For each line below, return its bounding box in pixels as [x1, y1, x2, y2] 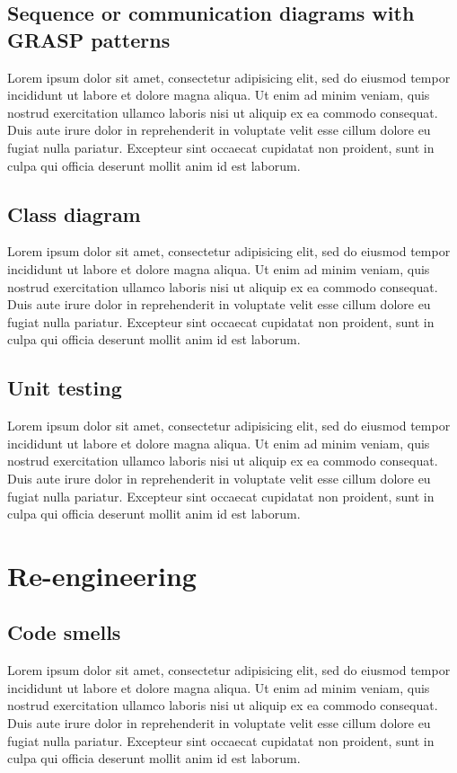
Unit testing [7, 374, 122, 402]
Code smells [7, 618, 121, 646]
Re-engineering [7, 556, 197, 593]
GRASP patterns [7, 25, 171, 53]
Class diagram [7, 200, 141, 227]
